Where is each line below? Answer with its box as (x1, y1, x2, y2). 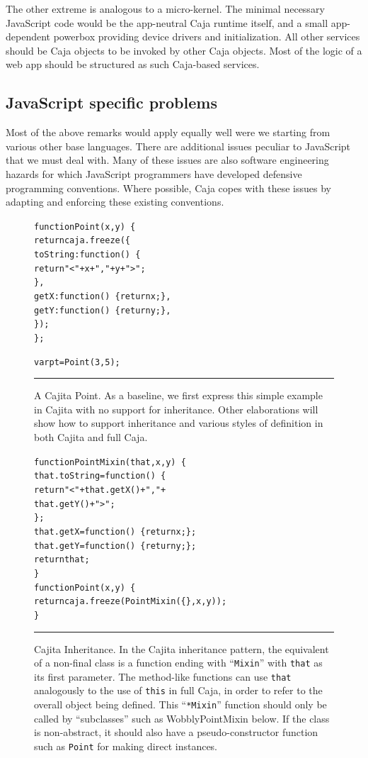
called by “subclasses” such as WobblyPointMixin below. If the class (34, 710, 330, 725)
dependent (6, 29, 51, 44)
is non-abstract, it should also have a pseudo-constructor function (34, 725, 318, 740)
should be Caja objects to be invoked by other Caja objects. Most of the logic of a (6, 43, 362, 57)
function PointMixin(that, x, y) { (34, 457, 186, 467)
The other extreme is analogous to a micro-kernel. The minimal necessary (6, 1, 325, 16)
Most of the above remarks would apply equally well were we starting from (6, 125, 330, 140)
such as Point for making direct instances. (34, 738, 218, 753)
